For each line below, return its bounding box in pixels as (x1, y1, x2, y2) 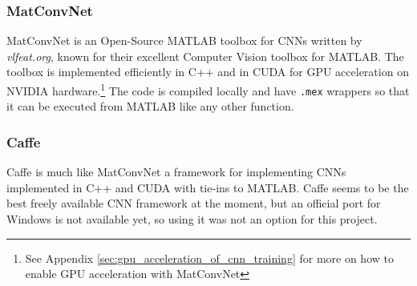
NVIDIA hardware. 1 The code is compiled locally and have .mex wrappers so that (6, 80, 410, 99)
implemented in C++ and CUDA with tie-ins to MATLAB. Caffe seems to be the (6, 179, 409, 195)
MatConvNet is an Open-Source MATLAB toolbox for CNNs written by (6, 32, 362, 49)
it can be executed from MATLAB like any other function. (6, 98, 294, 115)
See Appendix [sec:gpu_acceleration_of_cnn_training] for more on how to (25, 249, 394, 266)
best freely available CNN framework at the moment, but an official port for (6, 195, 381, 211)
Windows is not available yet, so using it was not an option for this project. (6, 210, 378, 227)
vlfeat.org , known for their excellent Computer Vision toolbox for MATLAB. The (6, 47, 404, 64)
